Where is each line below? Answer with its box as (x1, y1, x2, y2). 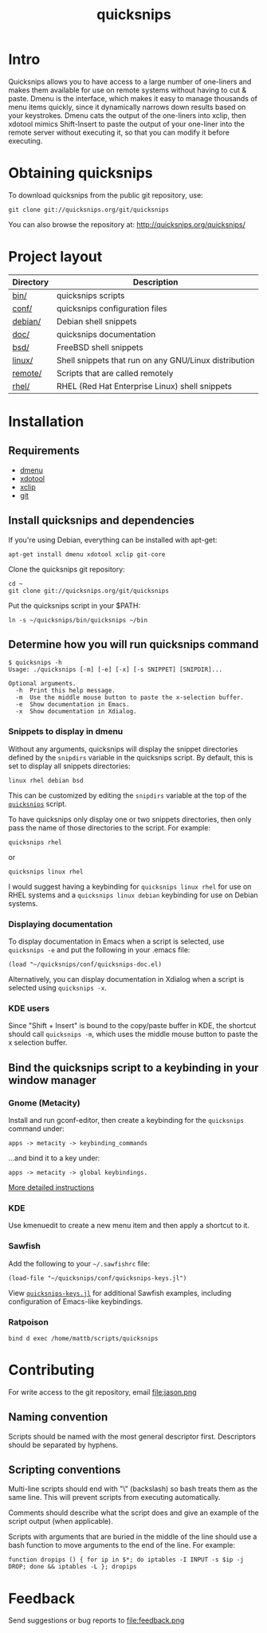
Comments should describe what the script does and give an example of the (8, 1508, 259, 1517)
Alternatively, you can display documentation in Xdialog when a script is (8, 975, 245, 984)
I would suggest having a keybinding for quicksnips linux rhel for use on (8, 881, 252, 891)
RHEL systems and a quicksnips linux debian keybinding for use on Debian (8, 890, 258, 900)
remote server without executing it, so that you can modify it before (8, 128, 230, 137)
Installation (8, 413, 84, 430)
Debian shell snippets (56, 316, 137, 327)
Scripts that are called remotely (56, 367, 174, 379)
